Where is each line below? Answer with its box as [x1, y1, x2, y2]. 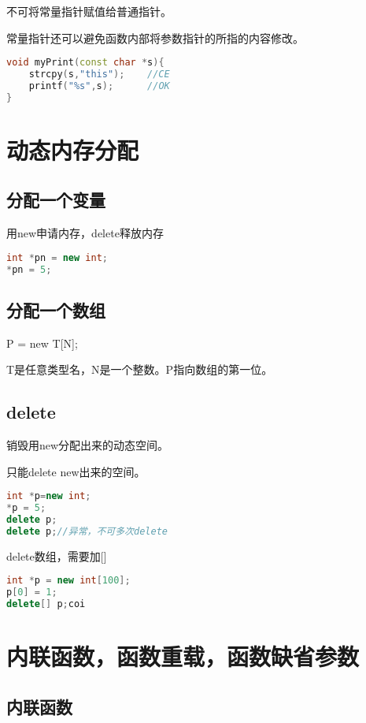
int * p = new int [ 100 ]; [6, 575, 131, 587]
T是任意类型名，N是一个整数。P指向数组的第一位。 [6, 361, 273, 378]
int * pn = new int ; [6, 252, 108, 263]
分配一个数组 [6, 298, 105, 322]
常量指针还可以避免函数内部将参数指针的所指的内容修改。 [6, 29, 304, 46]
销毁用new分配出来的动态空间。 [6, 437, 169, 453]
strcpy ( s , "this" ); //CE [28, 69, 170, 80]
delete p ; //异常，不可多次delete [6, 526, 168, 538]
